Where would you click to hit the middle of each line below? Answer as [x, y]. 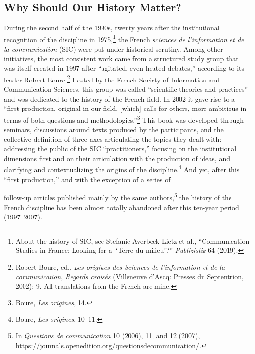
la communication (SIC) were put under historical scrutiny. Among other [114, 49]
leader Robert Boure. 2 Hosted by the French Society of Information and [112, 79]
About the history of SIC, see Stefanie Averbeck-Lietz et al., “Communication [132, 240]
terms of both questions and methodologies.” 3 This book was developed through [124, 119]
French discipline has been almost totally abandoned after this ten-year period [122, 207]
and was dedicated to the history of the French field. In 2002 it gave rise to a [120, 98]
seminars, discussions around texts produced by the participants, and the [114, 129]
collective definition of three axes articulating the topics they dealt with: [113, 139]
